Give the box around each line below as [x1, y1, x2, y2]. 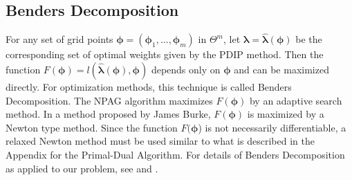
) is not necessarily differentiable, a [198, 120, 346, 134]
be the [295, 32, 322, 46]
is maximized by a [247, 107, 324, 121]
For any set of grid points [6, 32, 113, 46]
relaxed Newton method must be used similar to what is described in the [6, 134, 315, 148]
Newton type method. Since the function [6, 120, 178, 134]
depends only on [151, 62, 221, 77]
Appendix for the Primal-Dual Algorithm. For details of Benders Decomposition [6, 147, 345, 161]
